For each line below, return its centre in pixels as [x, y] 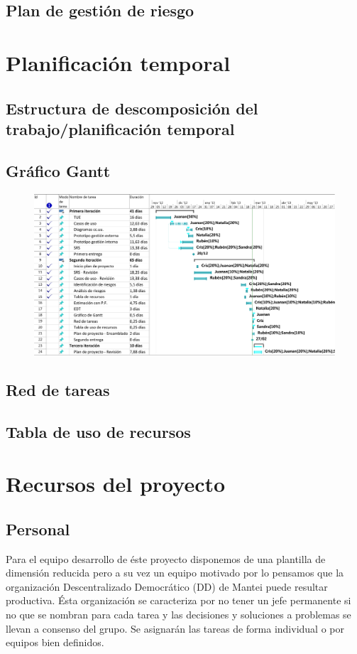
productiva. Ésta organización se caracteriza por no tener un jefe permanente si [178, 600]
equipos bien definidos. [55, 642]
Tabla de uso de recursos [98, 431]
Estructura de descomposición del [132, 108]
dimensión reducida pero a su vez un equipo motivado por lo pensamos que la [175, 573]
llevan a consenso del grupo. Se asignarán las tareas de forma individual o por [175, 628]
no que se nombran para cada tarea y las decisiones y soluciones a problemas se [178, 614]
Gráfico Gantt [58, 170]
